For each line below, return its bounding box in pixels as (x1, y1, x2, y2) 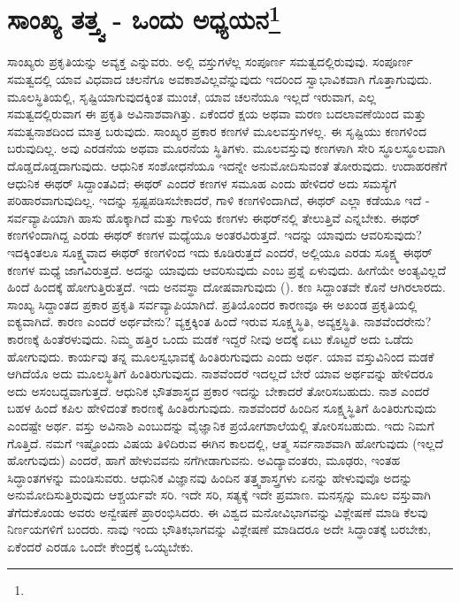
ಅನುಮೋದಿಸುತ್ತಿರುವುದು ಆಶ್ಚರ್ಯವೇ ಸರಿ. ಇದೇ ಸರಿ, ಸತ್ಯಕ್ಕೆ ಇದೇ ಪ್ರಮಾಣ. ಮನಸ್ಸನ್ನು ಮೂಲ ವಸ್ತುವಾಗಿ (7, 485, 431, 504)
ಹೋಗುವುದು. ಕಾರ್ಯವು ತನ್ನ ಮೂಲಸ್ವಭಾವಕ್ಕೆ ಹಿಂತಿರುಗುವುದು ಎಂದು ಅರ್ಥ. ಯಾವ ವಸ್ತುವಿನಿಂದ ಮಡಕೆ (7, 347, 434, 365)
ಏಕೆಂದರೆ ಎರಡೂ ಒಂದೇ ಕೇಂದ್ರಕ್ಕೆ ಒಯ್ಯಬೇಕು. (7, 537, 194, 556)
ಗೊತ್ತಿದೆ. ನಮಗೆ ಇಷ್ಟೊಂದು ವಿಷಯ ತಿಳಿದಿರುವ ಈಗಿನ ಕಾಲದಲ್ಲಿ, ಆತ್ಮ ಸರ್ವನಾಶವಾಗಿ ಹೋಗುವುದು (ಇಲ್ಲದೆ (7, 433, 444, 452)
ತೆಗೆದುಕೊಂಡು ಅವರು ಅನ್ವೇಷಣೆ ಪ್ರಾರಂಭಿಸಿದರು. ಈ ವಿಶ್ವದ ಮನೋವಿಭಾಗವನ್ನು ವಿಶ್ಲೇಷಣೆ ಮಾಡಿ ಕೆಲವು (7, 502, 428, 521)
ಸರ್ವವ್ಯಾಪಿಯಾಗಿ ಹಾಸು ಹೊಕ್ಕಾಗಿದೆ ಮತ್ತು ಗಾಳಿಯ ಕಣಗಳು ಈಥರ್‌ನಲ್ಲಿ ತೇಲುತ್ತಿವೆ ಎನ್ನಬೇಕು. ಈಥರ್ (7, 208, 420, 226)
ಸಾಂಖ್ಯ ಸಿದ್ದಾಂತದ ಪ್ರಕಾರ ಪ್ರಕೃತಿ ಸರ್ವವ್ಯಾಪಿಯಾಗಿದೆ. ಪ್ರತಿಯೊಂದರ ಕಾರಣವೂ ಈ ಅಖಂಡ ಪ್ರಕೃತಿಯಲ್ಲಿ (7, 294, 418, 313)
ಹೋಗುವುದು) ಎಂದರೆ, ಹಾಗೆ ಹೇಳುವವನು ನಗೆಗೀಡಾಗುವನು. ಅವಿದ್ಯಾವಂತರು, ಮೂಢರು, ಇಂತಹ (7, 451, 401, 469)
